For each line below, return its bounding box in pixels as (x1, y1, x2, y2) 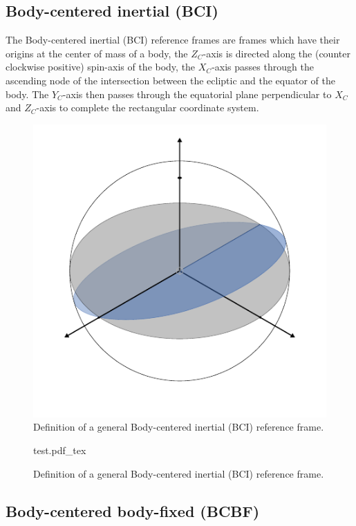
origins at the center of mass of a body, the (6, 46, 188, 60)
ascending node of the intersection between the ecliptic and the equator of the (6, 73, 335, 87)
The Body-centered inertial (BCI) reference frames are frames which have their (6, 32, 340, 47)
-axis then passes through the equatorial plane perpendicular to (62, 86, 332, 101)
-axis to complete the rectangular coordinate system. (36, 100, 259, 115)
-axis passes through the (212, 59, 314, 74)
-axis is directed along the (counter (203, 46, 350, 60)
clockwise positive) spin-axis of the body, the (6, 59, 196, 74)
